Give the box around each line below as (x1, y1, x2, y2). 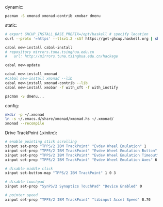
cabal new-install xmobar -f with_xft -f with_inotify (5, 85, 118, 90)
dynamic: (5, 4, 24, 10)
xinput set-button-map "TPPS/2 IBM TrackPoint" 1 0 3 (5, 171, 116, 175)
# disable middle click (5, 166, 53, 171)
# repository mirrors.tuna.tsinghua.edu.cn (5, 50, 95, 54)
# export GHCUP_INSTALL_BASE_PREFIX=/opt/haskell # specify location (5, 32, 149, 36)
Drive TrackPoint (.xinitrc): (5, 130, 57, 136)
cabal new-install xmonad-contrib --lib (5, 80, 88, 86)
